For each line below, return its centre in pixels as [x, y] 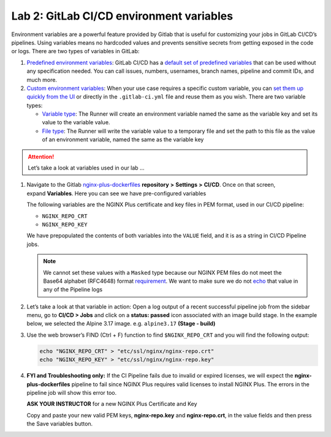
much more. [42, 80]
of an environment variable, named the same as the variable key [123, 140]
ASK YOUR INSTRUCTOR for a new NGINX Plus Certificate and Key [112, 404]
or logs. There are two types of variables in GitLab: [75, 51]
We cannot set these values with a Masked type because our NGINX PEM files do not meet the [162, 272]
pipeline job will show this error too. [72, 393]
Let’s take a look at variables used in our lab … [86, 168]
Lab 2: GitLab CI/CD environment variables [122, 16]
